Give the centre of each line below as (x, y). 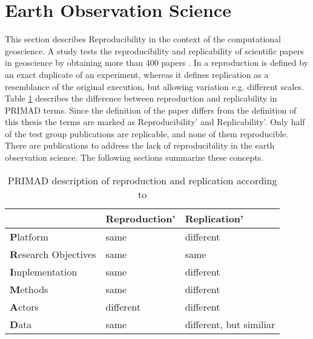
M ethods (29, 289)
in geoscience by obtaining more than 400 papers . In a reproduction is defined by (156, 63)
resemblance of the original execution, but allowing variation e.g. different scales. (154, 86)
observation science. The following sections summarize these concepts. (134, 157)
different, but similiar (230, 324)
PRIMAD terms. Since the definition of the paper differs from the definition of (151, 110)
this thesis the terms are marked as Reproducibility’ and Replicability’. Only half (155, 122)
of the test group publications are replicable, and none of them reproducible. (147, 133)
